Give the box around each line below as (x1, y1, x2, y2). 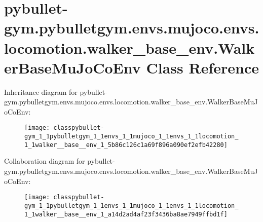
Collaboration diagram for (4, 156, 85, 166)
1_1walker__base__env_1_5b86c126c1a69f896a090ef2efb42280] (24, 141, 228, 149)
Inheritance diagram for (4, 86, 78, 97)
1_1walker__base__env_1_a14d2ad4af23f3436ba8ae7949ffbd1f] (24, 210, 228, 218)
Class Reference (146, 57, 259, 78)
